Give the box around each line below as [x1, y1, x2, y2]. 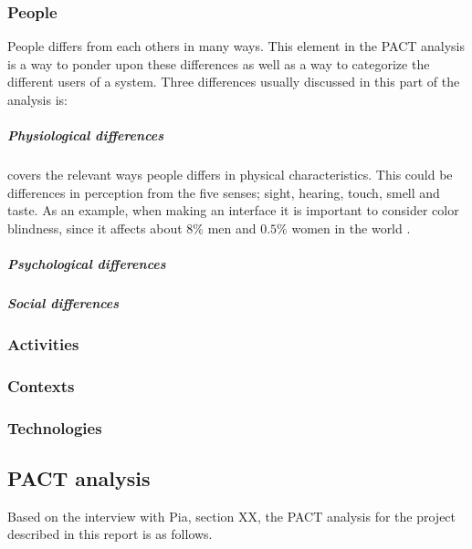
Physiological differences [7, 126, 164, 145]
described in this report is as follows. [7, 524, 213, 544]
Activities [7, 333, 79, 356]
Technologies [7, 416, 102, 439]
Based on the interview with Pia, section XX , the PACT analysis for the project [7, 506, 456, 525]
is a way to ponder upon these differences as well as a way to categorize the [7, 54, 430, 73]
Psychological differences [7, 254, 166, 274]
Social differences [7, 294, 120, 313]
